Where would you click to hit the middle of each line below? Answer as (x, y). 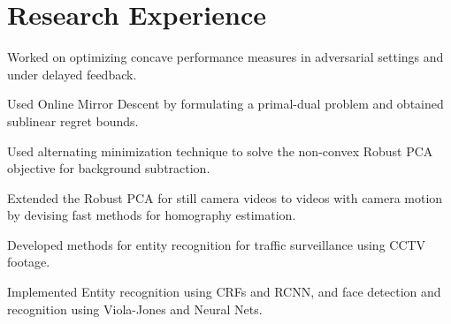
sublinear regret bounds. (73, 121)
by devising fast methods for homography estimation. (152, 215)
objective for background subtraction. (109, 168)
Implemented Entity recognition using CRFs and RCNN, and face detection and (224, 292)
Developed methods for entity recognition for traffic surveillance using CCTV (217, 244)
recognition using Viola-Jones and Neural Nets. (135, 309)
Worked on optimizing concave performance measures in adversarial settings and (225, 57)
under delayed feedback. (72, 74)
